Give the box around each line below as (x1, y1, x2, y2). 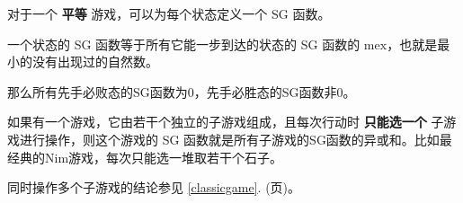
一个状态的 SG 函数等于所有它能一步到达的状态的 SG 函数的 (7, 34, 361, 53)
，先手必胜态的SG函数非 (193, 82, 337, 101)
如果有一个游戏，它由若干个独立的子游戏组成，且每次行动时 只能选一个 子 (7, 112, 444, 131)
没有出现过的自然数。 (31, 52, 158, 71)
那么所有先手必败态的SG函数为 (7, 82, 188, 101)
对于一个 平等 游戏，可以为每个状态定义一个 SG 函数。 (7, 4, 331, 22)
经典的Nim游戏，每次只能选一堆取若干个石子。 (7, 147, 283, 166)
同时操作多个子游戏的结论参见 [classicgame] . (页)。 (7, 178, 301, 197)
